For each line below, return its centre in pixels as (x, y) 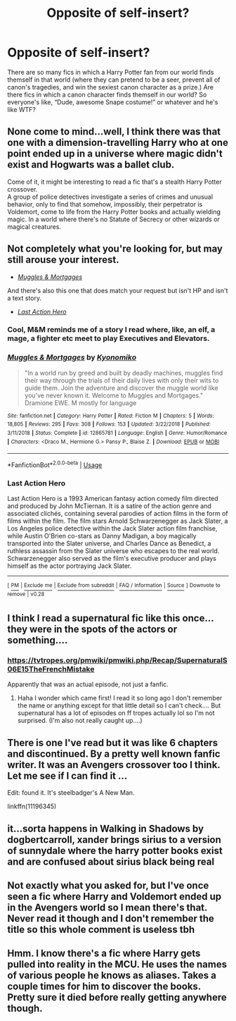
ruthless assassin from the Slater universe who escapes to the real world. (113, 551)
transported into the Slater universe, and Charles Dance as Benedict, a (109, 543)
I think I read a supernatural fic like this (94, 618)
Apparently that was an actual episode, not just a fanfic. (88, 684)
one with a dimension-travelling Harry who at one (118, 143)
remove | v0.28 (26, 594)
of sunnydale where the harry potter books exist (115, 850)
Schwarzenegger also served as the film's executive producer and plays (112, 559)
